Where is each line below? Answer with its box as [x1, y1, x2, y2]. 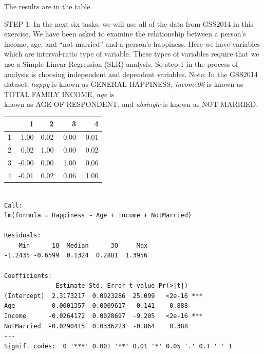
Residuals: [4, 232, 41, 239]
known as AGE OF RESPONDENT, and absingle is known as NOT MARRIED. [4, 99, 258, 109]
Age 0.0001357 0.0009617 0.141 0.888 [4, 302, 188, 310]
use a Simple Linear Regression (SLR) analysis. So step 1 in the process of [4, 58, 238, 69]
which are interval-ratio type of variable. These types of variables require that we [4, 48, 259, 59]
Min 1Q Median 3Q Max [18, 241, 148, 249]
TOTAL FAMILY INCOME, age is [4, 88, 115, 99]
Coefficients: [4, 272, 52, 280]
